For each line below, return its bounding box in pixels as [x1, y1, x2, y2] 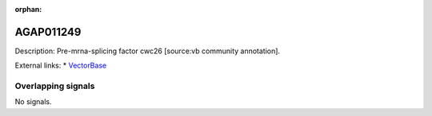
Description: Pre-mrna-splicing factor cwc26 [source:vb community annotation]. [14, 46, 280, 56]
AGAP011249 [14, 25, 82, 39]
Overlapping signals [14, 80, 95, 91]
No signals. [14, 97, 52, 106]
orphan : [14, 5, 42, 14]
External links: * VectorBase [14, 60, 107, 71]
